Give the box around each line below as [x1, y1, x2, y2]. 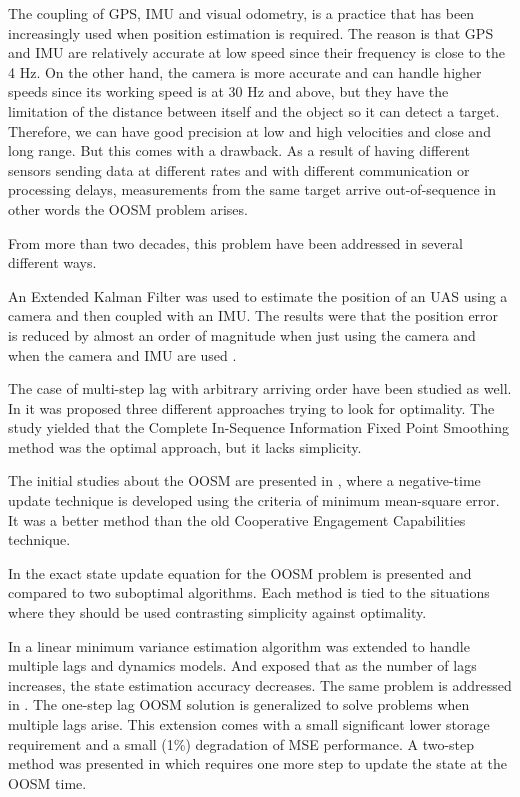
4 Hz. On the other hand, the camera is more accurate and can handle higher [8, 61, 482, 82]
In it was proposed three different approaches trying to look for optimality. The [8, 397, 495, 418]
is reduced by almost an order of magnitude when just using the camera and [8, 324, 476, 345]
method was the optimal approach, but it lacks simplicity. [8, 436, 362, 457]
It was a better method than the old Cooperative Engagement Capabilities [8, 509, 466, 530]
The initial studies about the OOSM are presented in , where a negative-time [8, 470, 481, 491]
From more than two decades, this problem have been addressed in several [8, 232, 463, 253]
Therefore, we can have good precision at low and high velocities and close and [8, 120, 491, 141]
